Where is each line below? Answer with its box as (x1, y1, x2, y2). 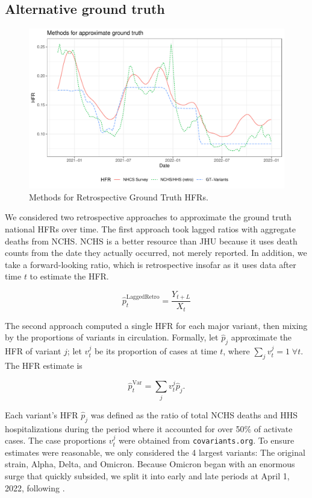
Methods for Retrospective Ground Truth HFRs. (29, 190, 208, 203)
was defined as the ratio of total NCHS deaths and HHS (90, 408, 298, 421)
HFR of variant (5, 345, 61, 357)
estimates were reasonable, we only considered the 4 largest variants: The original (5, 445, 305, 458)
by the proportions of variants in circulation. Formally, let (5, 331, 219, 343)
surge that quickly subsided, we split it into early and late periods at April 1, (5, 470, 290, 482)
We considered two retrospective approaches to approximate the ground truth (5, 211, 292, 223)
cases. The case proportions (5, 434, 106, 447)
